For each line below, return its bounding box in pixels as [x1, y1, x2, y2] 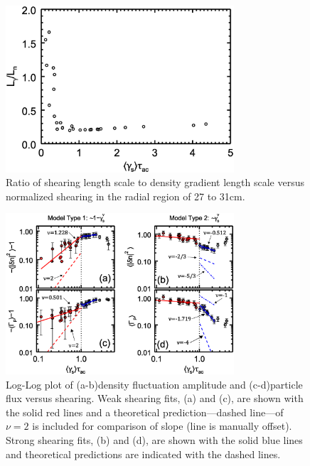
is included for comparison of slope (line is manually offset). [32, 418, 292, 433]
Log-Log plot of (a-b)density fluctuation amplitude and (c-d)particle [6, 376, 303, 391]
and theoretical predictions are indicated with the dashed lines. [6, 446, 281, 461]
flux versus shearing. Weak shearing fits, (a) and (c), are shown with [6, 391, 304, 406]
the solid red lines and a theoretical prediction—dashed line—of [6, 404, 284, 419]
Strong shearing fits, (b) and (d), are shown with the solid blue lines [6, 432, 303, 447]
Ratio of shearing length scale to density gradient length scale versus [6, 175, 304, 190]
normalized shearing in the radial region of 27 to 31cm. [6, 188, 245, 203]
